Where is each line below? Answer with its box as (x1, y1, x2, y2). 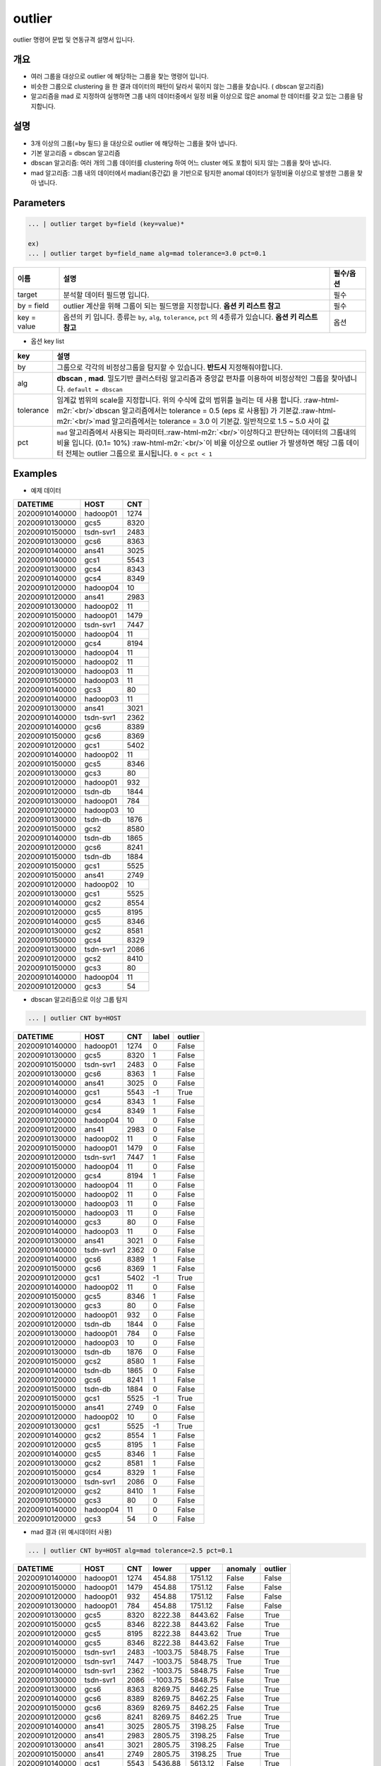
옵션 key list (30, 337, 65, 345)
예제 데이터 (30, 486, 61, 494)
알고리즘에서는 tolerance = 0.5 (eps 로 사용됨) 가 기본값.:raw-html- (121, 405, 337, 415)
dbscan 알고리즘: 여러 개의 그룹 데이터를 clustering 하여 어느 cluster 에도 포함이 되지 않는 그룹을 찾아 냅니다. (30, 159, 332, 167)
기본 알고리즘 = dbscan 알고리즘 (30, 148, 121, 157)
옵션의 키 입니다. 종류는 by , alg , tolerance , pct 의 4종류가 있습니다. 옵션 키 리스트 (63, 312, 318, 322)
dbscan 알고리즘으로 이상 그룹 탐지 (30, 995, 128, 1003)
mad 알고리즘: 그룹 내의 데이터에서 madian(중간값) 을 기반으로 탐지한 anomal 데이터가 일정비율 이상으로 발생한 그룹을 (30, 168, 356, 177)
